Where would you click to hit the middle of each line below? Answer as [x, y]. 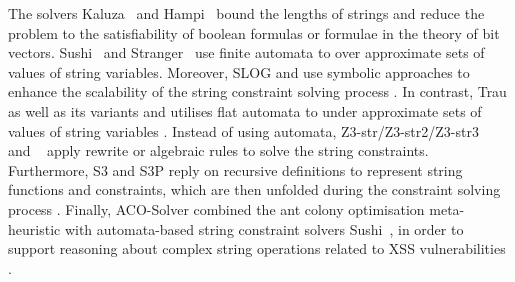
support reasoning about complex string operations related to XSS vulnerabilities [257, 248]
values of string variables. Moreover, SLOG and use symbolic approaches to [239, 71]
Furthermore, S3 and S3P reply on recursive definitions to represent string [235, 169]
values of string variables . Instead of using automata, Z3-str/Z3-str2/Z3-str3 [243, 130]
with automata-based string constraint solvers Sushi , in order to [264, 228]
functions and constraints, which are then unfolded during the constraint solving [254, 189]
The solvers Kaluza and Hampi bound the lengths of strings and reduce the [246, 13]
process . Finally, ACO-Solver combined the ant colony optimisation [216, 208]
